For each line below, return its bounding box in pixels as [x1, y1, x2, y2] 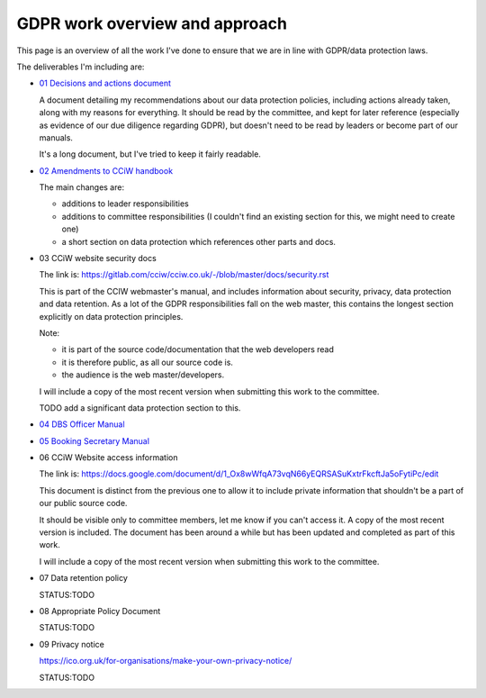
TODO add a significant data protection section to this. [39, 402, 241, 413]
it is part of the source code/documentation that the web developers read [61, 344, 335, 355]
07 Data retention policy [39, 573, 128, 584]
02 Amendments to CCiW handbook [39, 165, 174, 176]
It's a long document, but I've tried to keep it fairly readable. [39, 149, 261, 159]
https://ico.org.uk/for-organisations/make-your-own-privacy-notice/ [39, 656, 292, 666]
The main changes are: [39, 182, 125, 193]
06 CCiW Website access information [39, 452, 178, 463]
